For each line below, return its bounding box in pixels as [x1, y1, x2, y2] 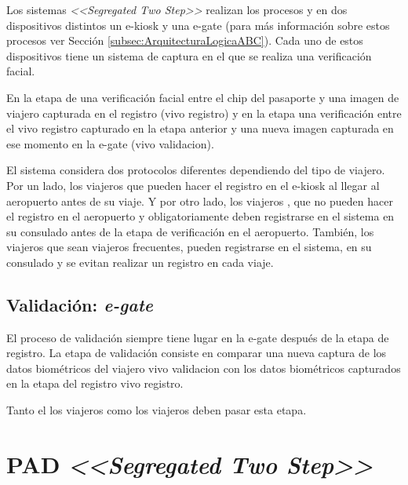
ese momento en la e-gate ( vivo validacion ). [6, 135, 214, 151]
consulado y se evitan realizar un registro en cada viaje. [6, 253, 274, 270]
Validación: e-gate [6, 292, 153, 316]
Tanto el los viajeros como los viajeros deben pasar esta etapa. [6, 402, 307, 418]
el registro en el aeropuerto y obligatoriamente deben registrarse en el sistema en [6, 208, 395, 224]
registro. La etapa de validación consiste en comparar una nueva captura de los [6, 345, 387, 361]
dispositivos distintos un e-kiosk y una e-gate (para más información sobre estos [6, 16, 390, 33]
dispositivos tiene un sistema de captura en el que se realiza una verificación [6, 47, 372, 64]
